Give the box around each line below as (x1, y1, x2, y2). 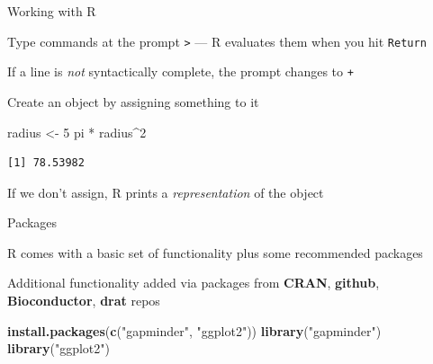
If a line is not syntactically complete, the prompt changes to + (7, 62, 354, 81)
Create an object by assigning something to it (7, 92, 259, 111)
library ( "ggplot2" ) (7, 339, 110, 358)
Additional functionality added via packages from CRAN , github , (7, 273, 380, 292)
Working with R (7, 2, 96, 20)
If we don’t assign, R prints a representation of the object (7, 182, 324, 201)
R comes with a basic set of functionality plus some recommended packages (7, 243, 423, 262)
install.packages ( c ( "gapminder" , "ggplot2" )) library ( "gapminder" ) (7, 321, 382, 340)
